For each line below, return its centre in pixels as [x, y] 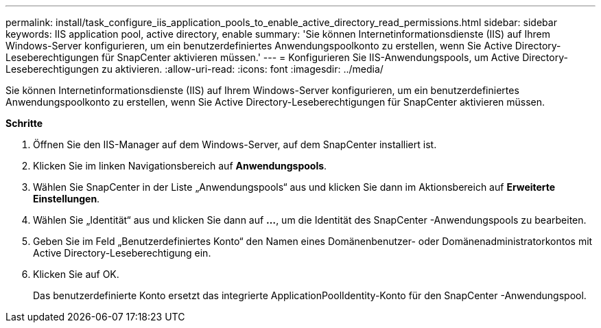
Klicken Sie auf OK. [76, 274]
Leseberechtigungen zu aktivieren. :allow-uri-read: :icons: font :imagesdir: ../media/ [195, 69]
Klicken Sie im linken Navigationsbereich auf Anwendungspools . [180, 166]
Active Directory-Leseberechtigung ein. [122, 253]
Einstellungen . [67, 199]
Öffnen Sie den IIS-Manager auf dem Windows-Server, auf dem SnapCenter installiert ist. [235, 144]
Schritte [24, 123]
